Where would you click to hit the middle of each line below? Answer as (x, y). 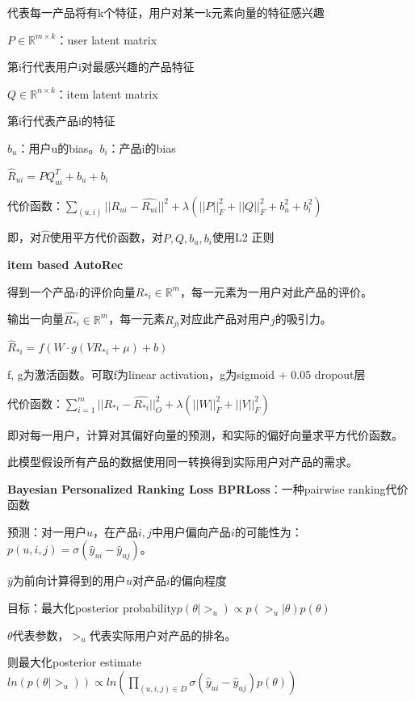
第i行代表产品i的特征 (61, 121)
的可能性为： (268, 531)
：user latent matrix (107, 39)
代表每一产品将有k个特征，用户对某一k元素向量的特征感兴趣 (166, 12)
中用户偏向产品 (191, 531)
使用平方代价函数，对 (106, 237)
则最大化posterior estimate (75, 662)
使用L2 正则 (243, 237)
